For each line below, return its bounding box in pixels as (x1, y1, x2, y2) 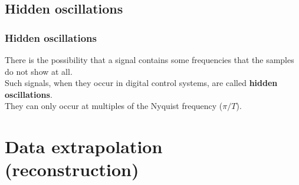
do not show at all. (5, 65, 73, 77)
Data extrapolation (5, 134, 163, 158)
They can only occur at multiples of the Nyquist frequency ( (5, 100, 223, 112)
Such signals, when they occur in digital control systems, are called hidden (5, 77, 278, 89)
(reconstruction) (5, 157, 139, 181)
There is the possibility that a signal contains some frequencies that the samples (5, 54, 294, 65)
